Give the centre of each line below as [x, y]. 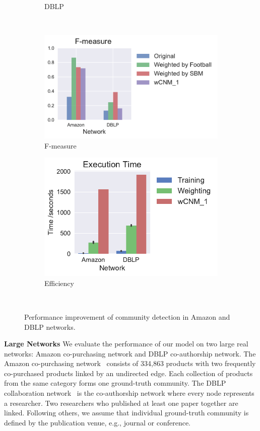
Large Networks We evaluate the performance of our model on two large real [126, 344]
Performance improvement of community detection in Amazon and [127, 316]
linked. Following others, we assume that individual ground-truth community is [126, 413]
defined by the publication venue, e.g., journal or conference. [97, 422]
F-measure [60, 145]
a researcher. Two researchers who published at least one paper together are [121, 403]
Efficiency [59, 283]
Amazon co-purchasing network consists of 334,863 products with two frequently [130, 363]
